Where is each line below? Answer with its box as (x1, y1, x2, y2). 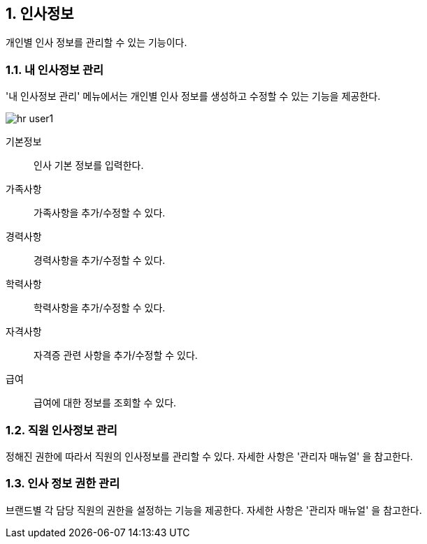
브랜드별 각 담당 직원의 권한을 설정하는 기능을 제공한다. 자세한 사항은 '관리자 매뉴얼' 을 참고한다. (6, 503, 422, 516)
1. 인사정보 (6, 5, 74, 22)
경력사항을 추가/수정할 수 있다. (34, 254, 166, 267)
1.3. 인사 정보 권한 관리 (6, 476, 120, 491)
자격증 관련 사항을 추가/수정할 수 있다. (34, 349, 198, 362)
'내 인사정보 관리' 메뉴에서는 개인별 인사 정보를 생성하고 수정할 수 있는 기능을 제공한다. (6, 90, 381, 103)
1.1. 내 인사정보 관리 (6, 62, 104, 77)
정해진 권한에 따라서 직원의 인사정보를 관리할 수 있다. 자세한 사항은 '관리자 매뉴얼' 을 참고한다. (6, 450, 413, 462)
